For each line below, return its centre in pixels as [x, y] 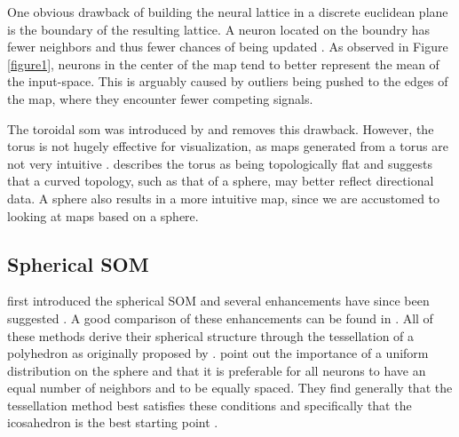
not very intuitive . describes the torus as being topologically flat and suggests [220, 163]
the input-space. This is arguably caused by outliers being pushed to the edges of [228, 81]
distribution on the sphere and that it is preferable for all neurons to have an [217, 370]
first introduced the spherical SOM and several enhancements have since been [218, 301]
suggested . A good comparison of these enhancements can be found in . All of [220, 318]
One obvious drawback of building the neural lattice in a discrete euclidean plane [228, 12]
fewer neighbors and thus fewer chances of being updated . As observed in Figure [228, 47]
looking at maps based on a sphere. [103, 215]
